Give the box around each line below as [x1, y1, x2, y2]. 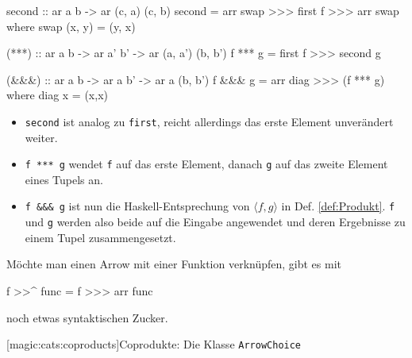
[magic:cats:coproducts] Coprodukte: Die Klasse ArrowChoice [6, 336, 302, 352]
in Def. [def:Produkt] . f [281, 198, 395, 214]
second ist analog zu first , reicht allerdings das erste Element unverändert [25, 113, 394, 129]
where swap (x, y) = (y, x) [6, 17, 136, 34]
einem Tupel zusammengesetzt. [25, 229, 176, 245]
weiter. [25, 129, 58, 145]
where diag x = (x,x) [6, 87, 108, 103]
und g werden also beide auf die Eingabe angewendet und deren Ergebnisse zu [25, 214, 406, 230]
